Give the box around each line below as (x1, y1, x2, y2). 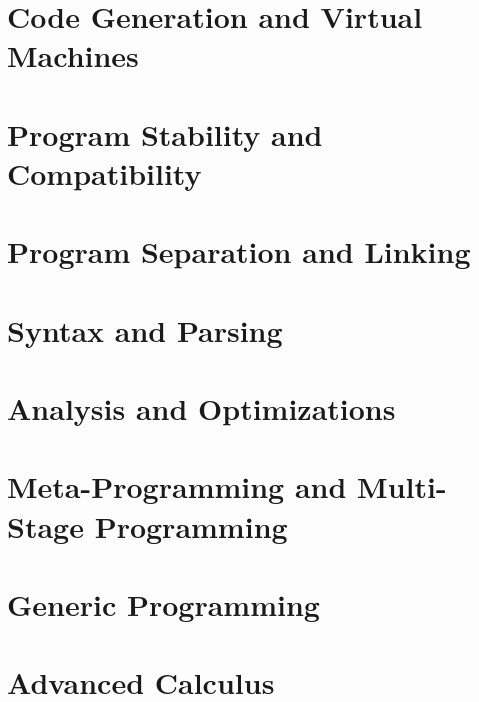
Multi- (357, 466, 447, 507)
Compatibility (7, 152, 202, 193)
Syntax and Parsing (7, 309, 283, 350)
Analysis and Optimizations (7, 388, 396, 429)
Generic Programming (7, 584, 320, 624)
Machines (7, 35, 139, 76)
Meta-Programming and (7, 466, 347, 507)
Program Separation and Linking (7, 231, 471, 272)
